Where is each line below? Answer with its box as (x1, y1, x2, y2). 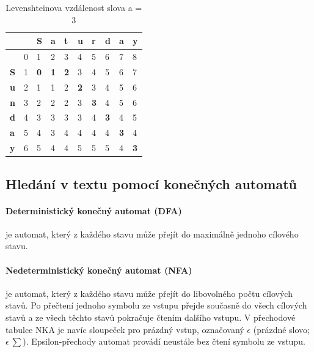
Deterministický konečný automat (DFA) (5, 204, 182, 217)
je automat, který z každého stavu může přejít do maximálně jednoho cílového (5, 227, 299, 240)
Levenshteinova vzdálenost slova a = (5, 1, 142, 13)
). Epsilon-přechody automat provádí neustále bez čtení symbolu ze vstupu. (23, 335, 305, 348)
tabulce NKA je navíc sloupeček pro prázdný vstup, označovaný (5, 323, 244, 335)
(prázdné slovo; (253, 323, 310, 335)
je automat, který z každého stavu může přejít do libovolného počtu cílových (5, 286, 293, 299)
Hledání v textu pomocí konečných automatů (5, 174, 297, 193)
